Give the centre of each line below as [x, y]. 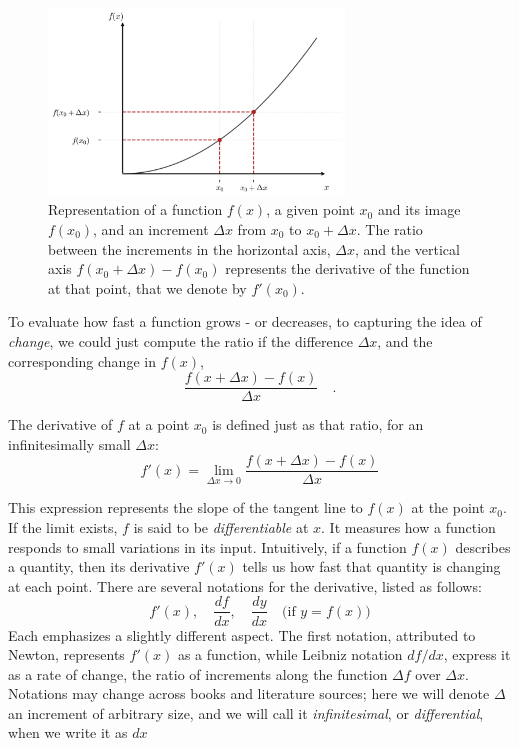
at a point [159, 424]
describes [483, 546]
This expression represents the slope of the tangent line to [185, 507]
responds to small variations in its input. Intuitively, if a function [207, 546]
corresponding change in [82, 360]
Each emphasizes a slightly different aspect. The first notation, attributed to [242, 634]
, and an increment [151, 229]
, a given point [310, 209]
